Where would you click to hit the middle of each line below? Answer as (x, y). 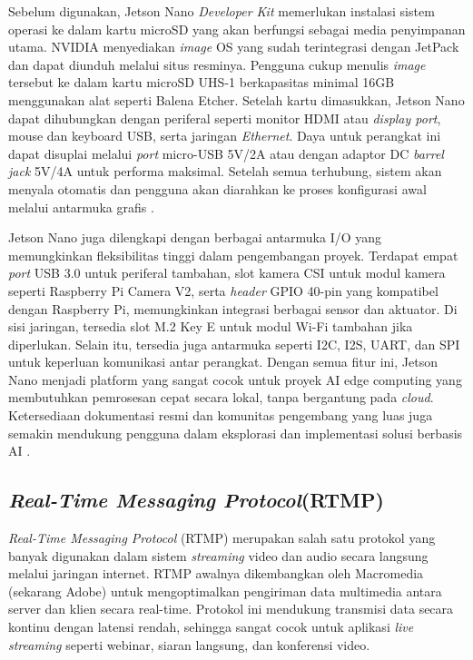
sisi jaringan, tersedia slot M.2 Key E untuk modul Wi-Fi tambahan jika (211, 326)
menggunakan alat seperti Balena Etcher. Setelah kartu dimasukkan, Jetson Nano (236, 99)
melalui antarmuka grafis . (81, 207)
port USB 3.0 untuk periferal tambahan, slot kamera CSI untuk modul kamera (227, 273)
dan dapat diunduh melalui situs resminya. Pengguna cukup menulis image (217, 64)
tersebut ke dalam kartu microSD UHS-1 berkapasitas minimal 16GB (202, 82)
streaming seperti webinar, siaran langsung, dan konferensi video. (189, 644)
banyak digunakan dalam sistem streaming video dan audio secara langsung (218, 555)
